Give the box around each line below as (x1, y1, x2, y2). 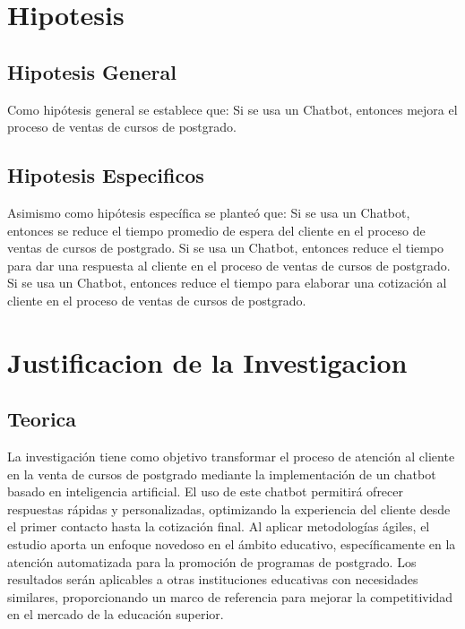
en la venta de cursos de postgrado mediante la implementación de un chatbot (7, 464, 436, 483)
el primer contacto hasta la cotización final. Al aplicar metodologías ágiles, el (7, 517, 430, 536)
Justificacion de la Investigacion (7, 343, 408, 380)
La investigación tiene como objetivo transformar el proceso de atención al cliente (7, 447, 455, 466)
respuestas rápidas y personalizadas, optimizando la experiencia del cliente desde (7, 499, 451, 518)
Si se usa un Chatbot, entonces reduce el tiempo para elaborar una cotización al (7, 273, 447, 292)
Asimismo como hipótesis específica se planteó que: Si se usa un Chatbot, (7, 202, 410, 221)
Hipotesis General (7, 57, 177, 85)
